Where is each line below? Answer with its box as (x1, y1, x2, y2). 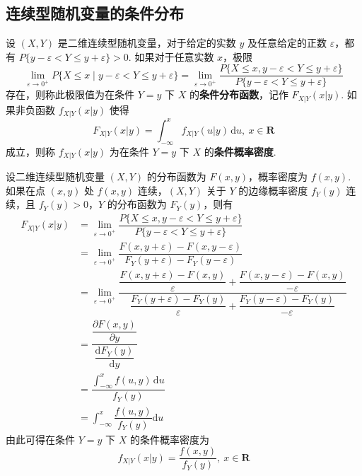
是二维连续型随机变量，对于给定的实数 (57, 35, 236, 50)
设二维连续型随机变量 (6, 169, 105, 184)
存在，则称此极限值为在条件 (6, 87, 134, 102)
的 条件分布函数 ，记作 (189, 87, 288, 102)
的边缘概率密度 (238, 182, 308, 197)
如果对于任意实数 (134, 49, 214, 64)
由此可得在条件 (6, 431, 75, 446)
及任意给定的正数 (247, 35, 327, 50)
